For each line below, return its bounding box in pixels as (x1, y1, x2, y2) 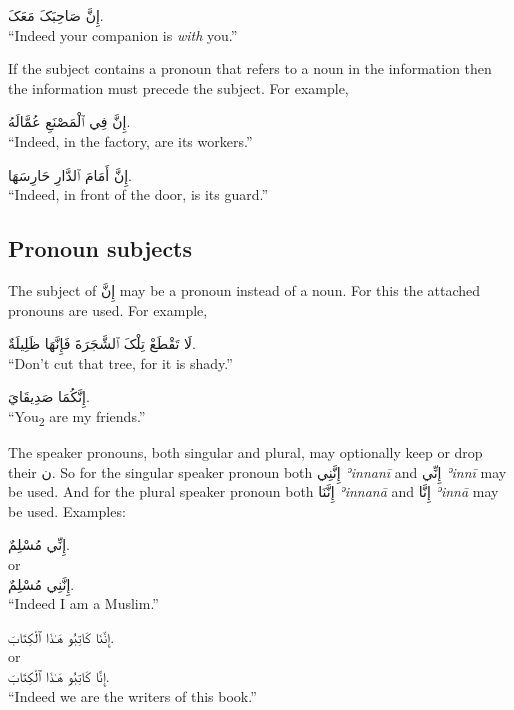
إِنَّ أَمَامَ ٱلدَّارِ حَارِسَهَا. (8, 164, 132, 185)
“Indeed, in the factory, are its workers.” (8, 130, 253, 151)
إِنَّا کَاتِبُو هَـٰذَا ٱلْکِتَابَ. (8, 665, 110, 686)
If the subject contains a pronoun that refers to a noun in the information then (8, 58, 492, 79)
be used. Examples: (8, 500, 126, 521)
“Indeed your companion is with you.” (8, 24, 238, 45)
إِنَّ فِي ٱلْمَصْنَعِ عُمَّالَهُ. (8, 111, 131, 132)
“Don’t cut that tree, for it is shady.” (8, 352, 233, 373)
